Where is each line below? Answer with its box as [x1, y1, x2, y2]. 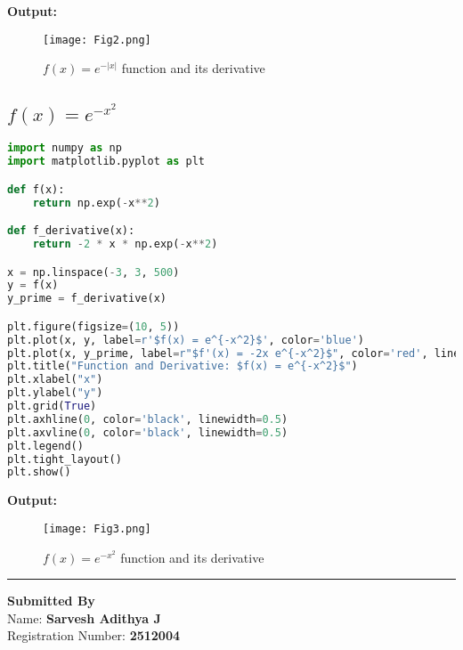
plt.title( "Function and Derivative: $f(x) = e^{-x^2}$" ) [7, 360, 358, 373]
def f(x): [7, 183, 65, 196]
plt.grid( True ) [7, 400, 97, 413]
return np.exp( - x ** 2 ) [32, 196, 160, 209]
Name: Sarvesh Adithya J [7, 608, 161, 627]
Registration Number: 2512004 [7, 626, 180, 645]
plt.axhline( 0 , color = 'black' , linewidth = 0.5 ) [7, 412, 288, 426]
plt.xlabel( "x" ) [7, 373, 103, 386]
